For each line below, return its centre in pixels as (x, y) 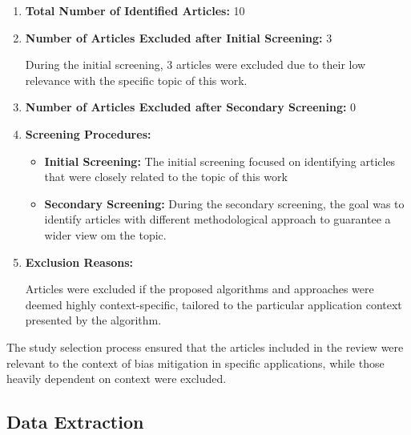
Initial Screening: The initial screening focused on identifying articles (220, 161)
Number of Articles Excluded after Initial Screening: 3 (179, 37)
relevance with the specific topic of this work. (136, 80)
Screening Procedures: (88, 133)
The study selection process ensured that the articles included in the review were (205, 346)
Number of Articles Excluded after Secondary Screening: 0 (191, 107)
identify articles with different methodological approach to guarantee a (218, 219)
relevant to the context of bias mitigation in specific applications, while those (195, 362)
